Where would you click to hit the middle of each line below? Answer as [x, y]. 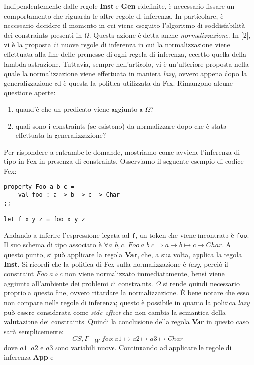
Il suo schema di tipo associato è [53, 245]
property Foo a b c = [39, 187]
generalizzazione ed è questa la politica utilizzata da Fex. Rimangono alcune [118, 83]
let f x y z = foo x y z [44, 220]
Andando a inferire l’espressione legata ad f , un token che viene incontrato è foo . [127, 235]
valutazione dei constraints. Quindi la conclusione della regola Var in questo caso [127, 322]
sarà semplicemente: [34, 331]
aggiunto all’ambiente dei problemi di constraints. [79, 283]
